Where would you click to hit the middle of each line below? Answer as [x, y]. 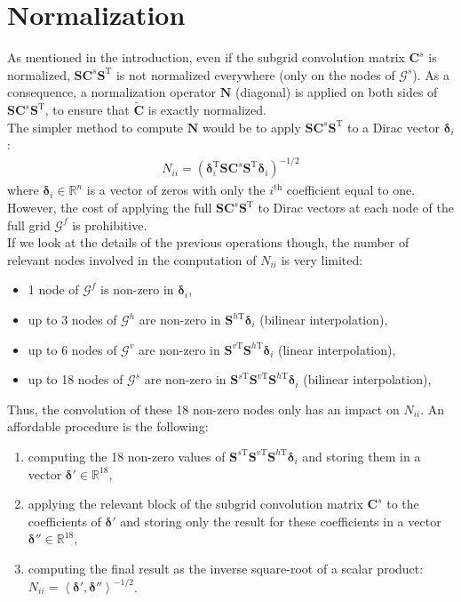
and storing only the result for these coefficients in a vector [281, 521]
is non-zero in [137, 289]
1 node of [53, 289]
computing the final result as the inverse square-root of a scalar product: [226, 568]
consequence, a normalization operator [112, 92]
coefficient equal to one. [351, 190]
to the [403, 504]
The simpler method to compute [95, 127]
